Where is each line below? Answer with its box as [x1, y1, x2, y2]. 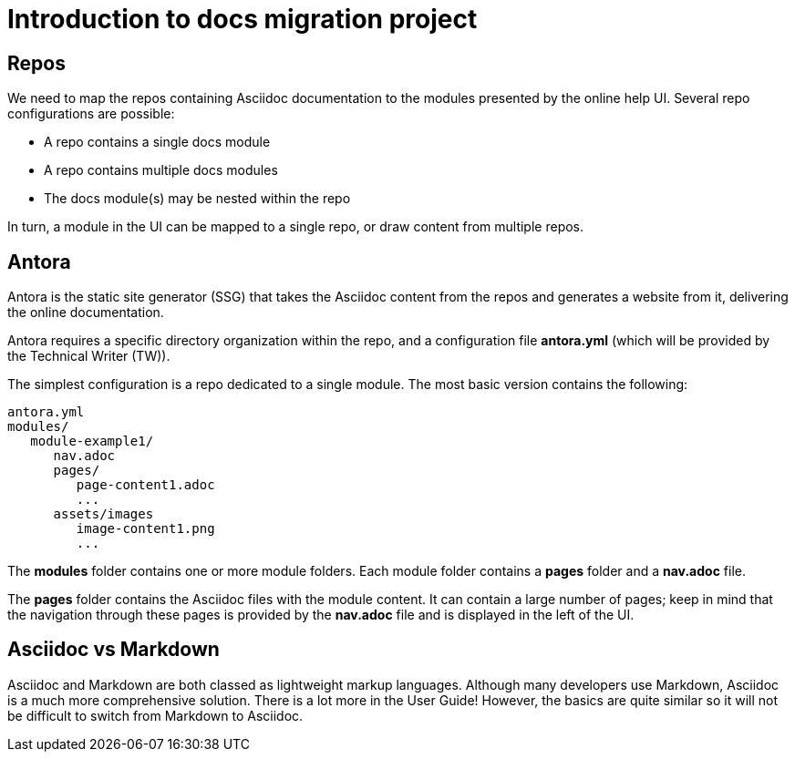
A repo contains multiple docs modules [44, 162, 278, 179]
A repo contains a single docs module [44, 134, 271, 150]
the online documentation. [7, 304, 164, 321]
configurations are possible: [7, 106, 175, 122]
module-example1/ [30, 434, 154, 449]
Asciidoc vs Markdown [7, 638, 220, 662]
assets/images [53, 507, 154, 522]
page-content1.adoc [76, 477, 215, 493]
